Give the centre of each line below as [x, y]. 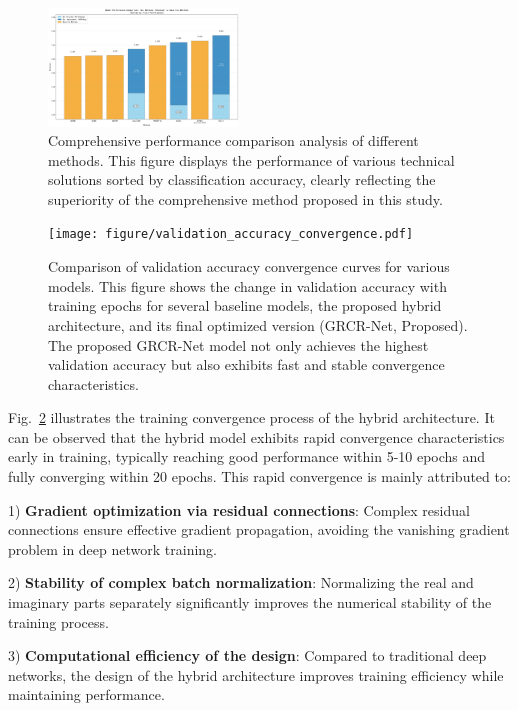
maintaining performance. [86, 694]
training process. [58, 621]
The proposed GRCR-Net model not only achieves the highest [238, 344]
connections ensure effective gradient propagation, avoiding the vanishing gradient [259, 529]
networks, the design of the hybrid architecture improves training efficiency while [256, 674]
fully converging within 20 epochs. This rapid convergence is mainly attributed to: [259, 476]
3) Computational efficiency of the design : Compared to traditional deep [247, 655]
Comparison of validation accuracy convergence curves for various [249, 266]
